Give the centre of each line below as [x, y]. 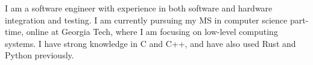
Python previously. [40, 55]
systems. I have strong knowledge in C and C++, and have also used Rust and [150, 43]
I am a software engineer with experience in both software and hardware [139, 8]
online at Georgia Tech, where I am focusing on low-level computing [152, 32]
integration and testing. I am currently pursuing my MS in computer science [146, 20]
